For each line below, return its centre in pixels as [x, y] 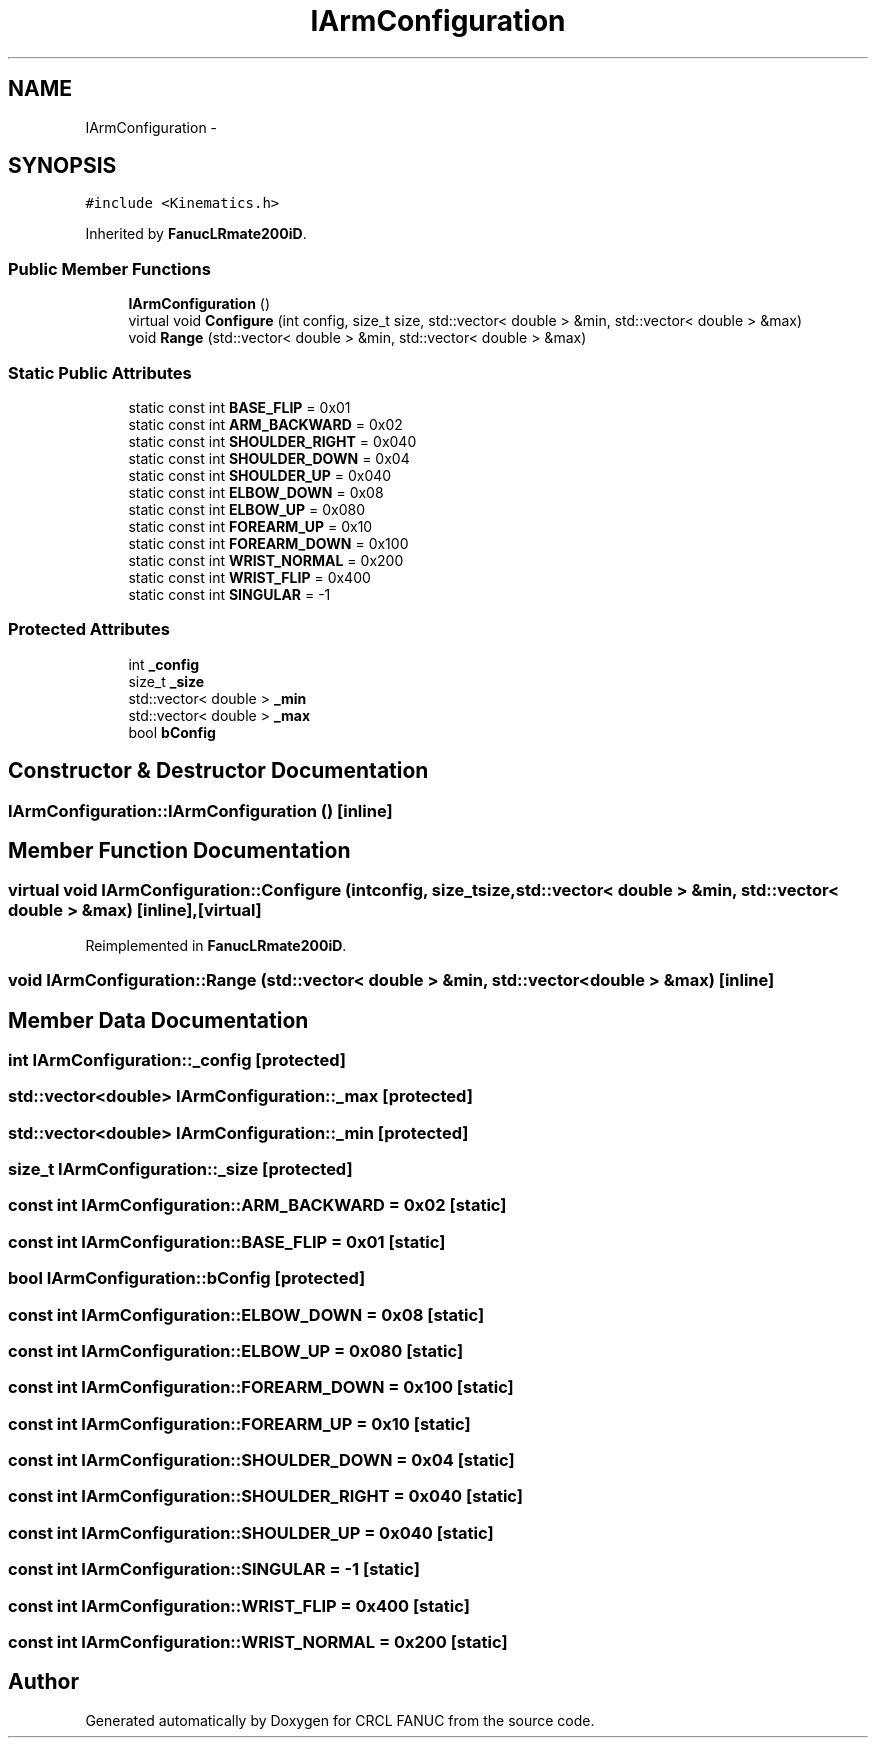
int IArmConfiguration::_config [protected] [177, 1059]
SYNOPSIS [62, 166]
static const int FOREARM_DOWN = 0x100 [268, 543]
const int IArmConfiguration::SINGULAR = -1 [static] [214, 1569]
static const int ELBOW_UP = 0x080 [246, 509]
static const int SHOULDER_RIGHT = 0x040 [272, 441]
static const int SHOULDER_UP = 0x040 [260, 475]
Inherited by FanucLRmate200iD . [196, 234]
